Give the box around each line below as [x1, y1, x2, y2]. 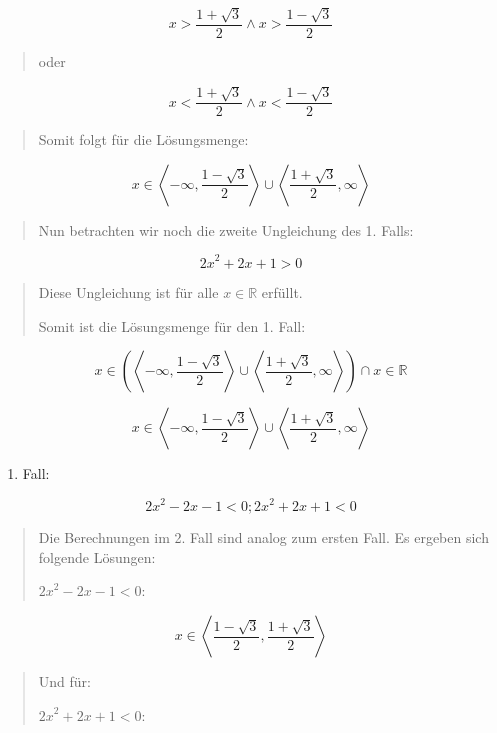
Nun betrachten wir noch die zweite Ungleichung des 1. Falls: [38, 219, 414, 240]
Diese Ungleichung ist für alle [38, 281, 219, 302]
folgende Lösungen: [38, 546, 156, 567]
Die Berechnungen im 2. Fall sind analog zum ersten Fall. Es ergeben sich [38, 527, 489, 548]
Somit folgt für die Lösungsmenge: [38, 129, 249, 150]
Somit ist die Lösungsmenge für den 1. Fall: [38, 315, 306, 336]
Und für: [38, 671, 91, 692]
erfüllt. [261, 281, 303, 302]
